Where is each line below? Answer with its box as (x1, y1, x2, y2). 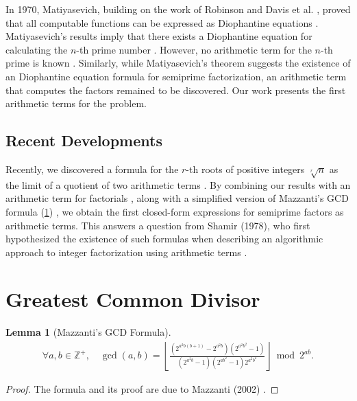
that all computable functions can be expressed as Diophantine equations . (5, 15, 319, 30)
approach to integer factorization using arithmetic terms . (5, 244, 247, 259)
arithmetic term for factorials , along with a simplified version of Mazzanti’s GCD (5, 191, 349, 205)
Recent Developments (5, 130, 162, 151)
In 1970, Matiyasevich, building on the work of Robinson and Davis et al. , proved (5, 2, 351, 16)
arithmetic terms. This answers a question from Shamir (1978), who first (5, 218, 310, 232)
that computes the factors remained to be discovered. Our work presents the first (5, 82, 346, 97)
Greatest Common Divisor (5, 285, 260, 313)
